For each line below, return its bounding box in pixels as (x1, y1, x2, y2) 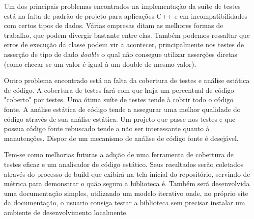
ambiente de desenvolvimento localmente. (4, 207, 128, 217)
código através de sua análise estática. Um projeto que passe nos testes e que (4, 113, 235, 124)
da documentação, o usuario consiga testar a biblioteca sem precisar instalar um (4, 197, 245, 208)
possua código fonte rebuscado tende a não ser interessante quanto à (4, 123, 210, 134)
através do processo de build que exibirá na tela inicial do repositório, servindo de (4, 168, 250, 179)
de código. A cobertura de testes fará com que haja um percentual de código (4, 84, 234, 95)
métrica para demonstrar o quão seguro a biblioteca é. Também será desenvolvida (4, 178, 250, 189)
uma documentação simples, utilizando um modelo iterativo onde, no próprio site (4, 188, 248, 198)
